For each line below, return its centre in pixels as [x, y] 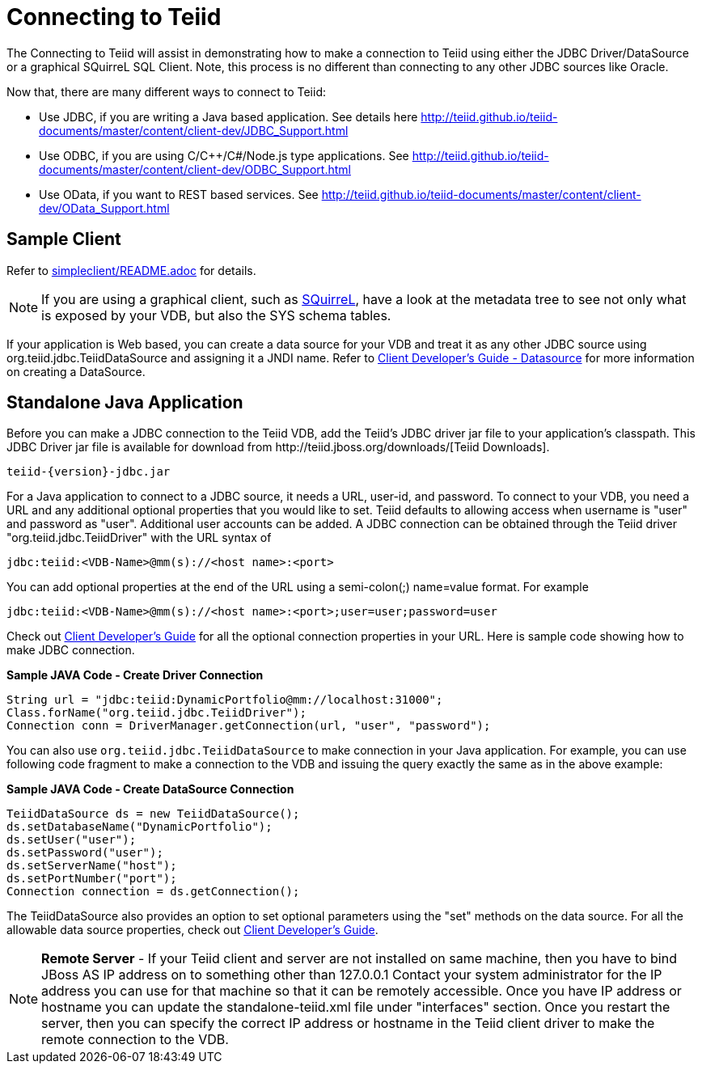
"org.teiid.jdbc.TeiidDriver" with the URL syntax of [139, 538]
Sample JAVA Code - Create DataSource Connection [150, 789]
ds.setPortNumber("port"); [92, 879]
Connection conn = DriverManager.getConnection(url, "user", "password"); [249, 726]
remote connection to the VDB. [135, 1040]
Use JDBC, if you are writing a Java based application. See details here [228, 116]
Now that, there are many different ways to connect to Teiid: [166, 91]
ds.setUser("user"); [72, 840]
